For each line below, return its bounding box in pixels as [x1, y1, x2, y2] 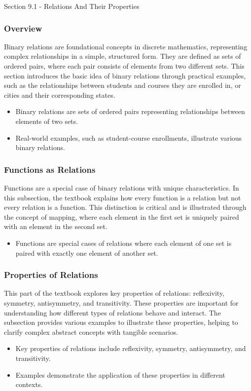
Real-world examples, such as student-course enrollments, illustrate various [15, 132, 242, 143]
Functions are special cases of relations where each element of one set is [15, 237, 232, 248]
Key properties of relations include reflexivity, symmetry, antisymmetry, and [15, 343, 246, 353]
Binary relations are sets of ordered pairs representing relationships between [15, 106, 245, 117]
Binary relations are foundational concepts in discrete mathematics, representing [4, 41, 248, 51]
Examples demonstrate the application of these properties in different [15, 369, 225, 380]
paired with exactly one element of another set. [15, 247, 158, 258]
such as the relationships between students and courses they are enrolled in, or [4, 80, 241, 90]
